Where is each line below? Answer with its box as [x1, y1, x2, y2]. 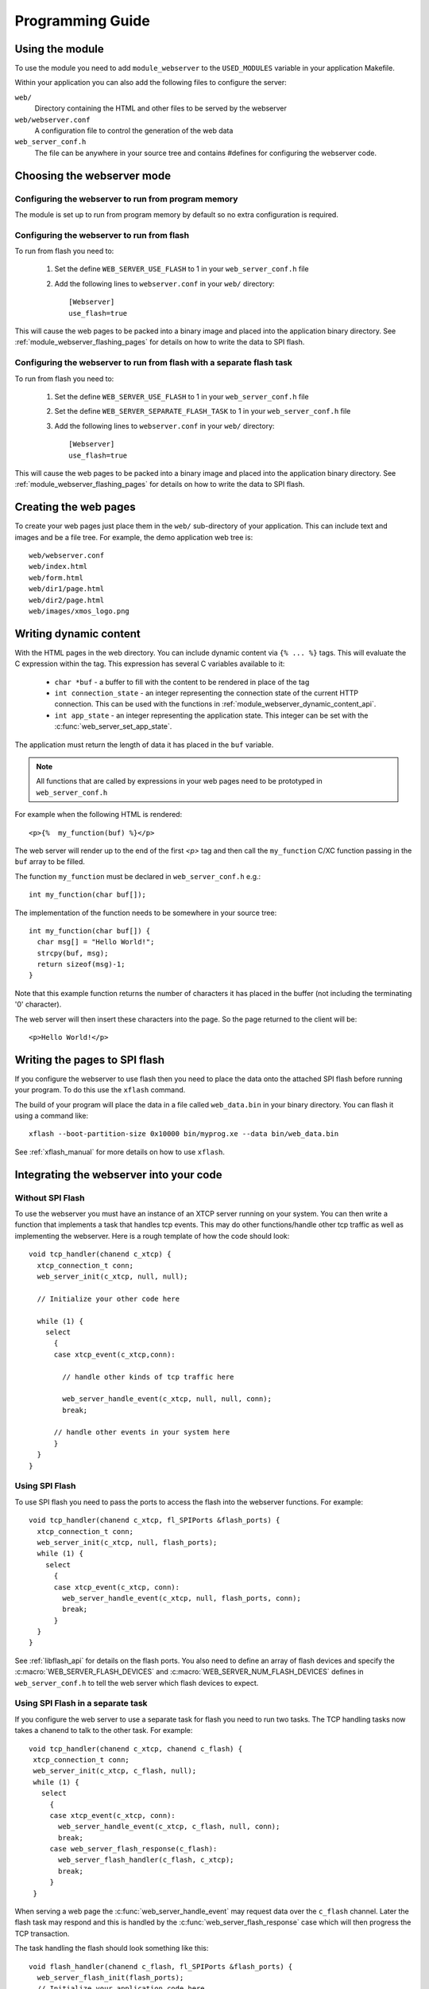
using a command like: [14, 1111, 89, 1121]
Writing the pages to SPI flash [14, 1053, 165, 1066]
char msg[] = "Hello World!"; [37, 937, 155, 947]
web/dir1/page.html [29, 585, 105, 594]
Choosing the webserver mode [14, 169, 171, 182]
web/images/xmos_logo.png [29, 606, 130, 616]
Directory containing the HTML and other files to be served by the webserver [34, 103, 288, 113]
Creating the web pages [14, 500, 136, 514]
